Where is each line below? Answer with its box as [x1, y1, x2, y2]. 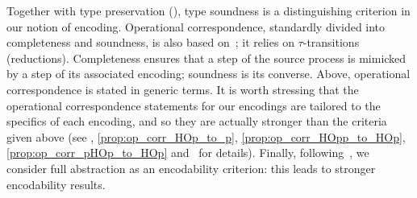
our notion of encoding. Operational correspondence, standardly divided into [6, 18, 386, 35]
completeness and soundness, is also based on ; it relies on [6, 34, 294, 51]
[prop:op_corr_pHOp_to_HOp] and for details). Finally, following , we [6, 144, 369, 161]
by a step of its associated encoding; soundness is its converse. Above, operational [6, 65, 411, 82]
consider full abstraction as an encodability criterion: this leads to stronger [6, 159, 376, 176]
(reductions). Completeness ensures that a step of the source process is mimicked [6, 49, 407, 66]
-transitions [302, 34, 360, 51]
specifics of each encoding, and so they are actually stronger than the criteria [6, 113, 387, 130]
